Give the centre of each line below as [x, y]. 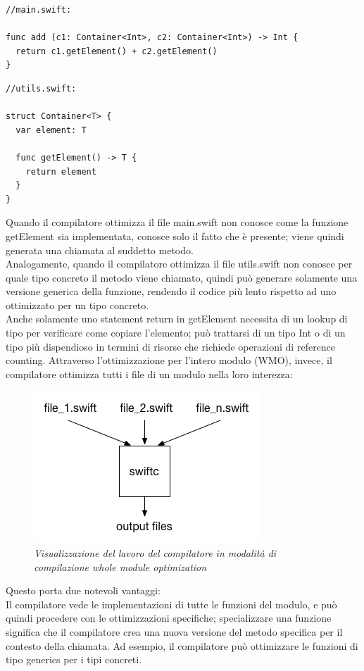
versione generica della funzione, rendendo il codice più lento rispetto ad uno [171, 291]
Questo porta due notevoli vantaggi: [83, 590]
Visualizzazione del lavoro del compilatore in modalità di [155, 553]
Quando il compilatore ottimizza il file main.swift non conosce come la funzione [177, 222]
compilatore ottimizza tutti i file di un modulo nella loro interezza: [149, 374]
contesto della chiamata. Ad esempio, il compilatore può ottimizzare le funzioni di [182, 645]
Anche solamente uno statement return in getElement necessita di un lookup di [177, 319]
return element [61, 171]
